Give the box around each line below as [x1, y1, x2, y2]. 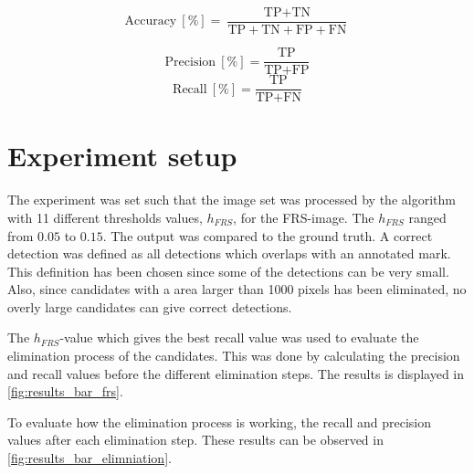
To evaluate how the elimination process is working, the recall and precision [7, 412, 432, 431]
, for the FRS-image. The [233, 207, 374, 226]
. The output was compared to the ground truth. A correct [102, 226, 433, 245]
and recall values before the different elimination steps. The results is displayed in [7, 363, 465, 383]
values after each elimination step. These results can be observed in [7, 430, 384, 449]
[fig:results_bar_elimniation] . [7, 448, 172, 468]
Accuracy [124, 15, 177, 28]
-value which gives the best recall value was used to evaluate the [59, 328, 419, 347]
